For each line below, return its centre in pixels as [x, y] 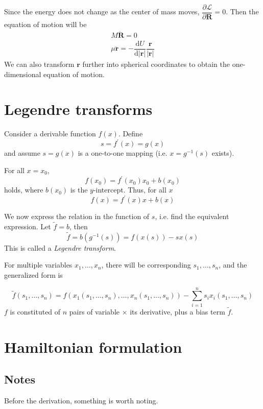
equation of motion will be [45, 24]
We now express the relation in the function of [77, 216]
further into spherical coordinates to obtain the [156, 64]
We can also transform [39, 64]
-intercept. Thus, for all [130, 190]
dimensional [23, 74]
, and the [233, 265]
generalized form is [33, 275]
